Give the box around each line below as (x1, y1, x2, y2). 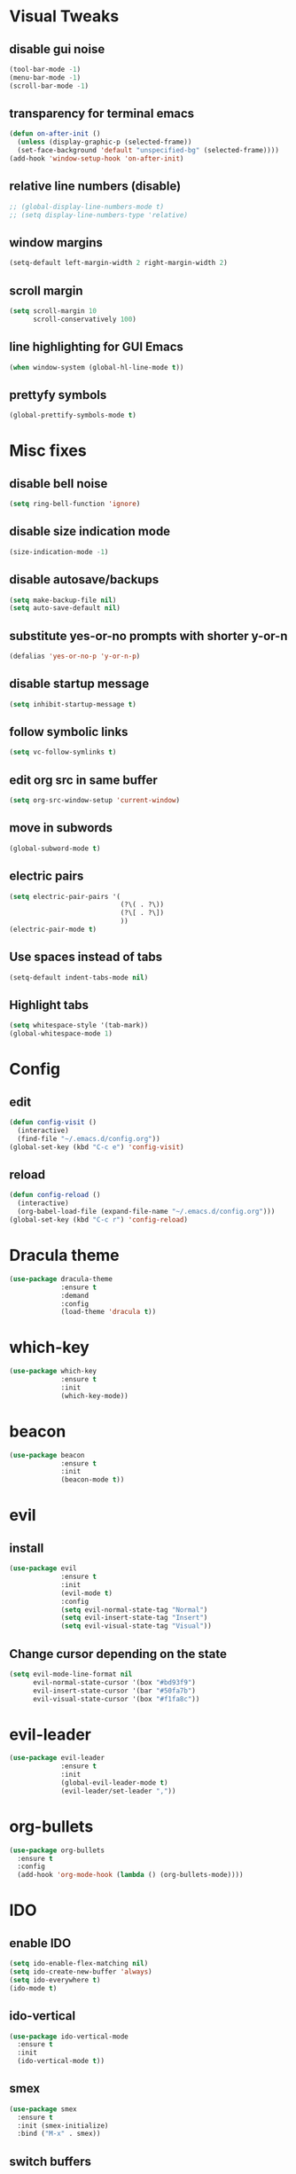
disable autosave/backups (9, 572, 160, 587)
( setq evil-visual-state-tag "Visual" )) (60, 1622, 213, 1630)
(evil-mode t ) (60, 1589, 113, 1598)
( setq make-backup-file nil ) (9, 596, 117, 605)
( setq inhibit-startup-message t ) (9, 700, 137, 708)
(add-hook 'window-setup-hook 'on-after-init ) (9, 154, 184, 163)
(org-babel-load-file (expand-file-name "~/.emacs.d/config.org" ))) (17, 1208, 276, 1216)
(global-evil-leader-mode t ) (60, 1779, 168, 1787)
